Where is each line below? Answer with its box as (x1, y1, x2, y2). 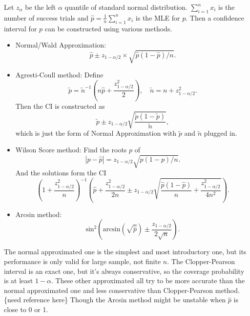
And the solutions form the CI (15, 168, 106, 178)
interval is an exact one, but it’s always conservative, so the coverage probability (4, 266, 245, 276)
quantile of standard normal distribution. (64, 2, 187, 12)
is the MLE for (135, 12, 180, 23)
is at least (4, 275, 33, 286)
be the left (25, 2, 56, 12)
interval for (4, 23, 37, 33)
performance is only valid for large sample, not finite (4, 256, 161, 267)
